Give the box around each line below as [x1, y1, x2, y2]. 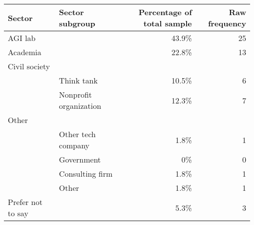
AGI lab [8, 32, 36, 43]
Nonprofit [59, 89, 92, 100]
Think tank [59, 75, 98, 86]
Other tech [59, 128, 96, 140]
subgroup [59, 18, 95, 29]
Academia [8, 46, 42, 58]
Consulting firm [59, 168, 113, 179]
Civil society [8, 61, 50, 72]
